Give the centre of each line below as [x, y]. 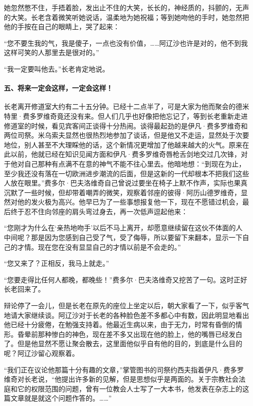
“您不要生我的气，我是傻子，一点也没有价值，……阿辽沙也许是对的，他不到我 [126, 43]
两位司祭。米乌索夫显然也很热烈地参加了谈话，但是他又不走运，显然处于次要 [126, 135]
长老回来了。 [24, 289]
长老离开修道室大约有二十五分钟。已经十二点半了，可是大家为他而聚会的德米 [126, 106]
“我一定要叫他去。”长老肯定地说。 [57, 68]
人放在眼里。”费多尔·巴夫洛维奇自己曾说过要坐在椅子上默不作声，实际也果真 [126, 183]
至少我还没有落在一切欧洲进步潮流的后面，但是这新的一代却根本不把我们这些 [126, 173]
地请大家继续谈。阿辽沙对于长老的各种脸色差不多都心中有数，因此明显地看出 [126, 315]
